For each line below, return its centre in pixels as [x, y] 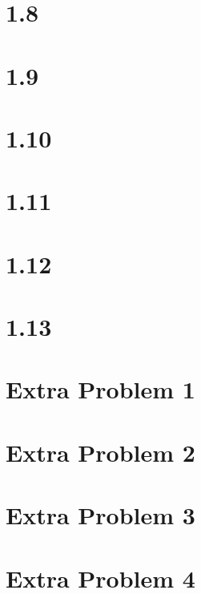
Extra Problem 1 [100, 389]
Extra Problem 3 [100, 515]
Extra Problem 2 [100, 452]
